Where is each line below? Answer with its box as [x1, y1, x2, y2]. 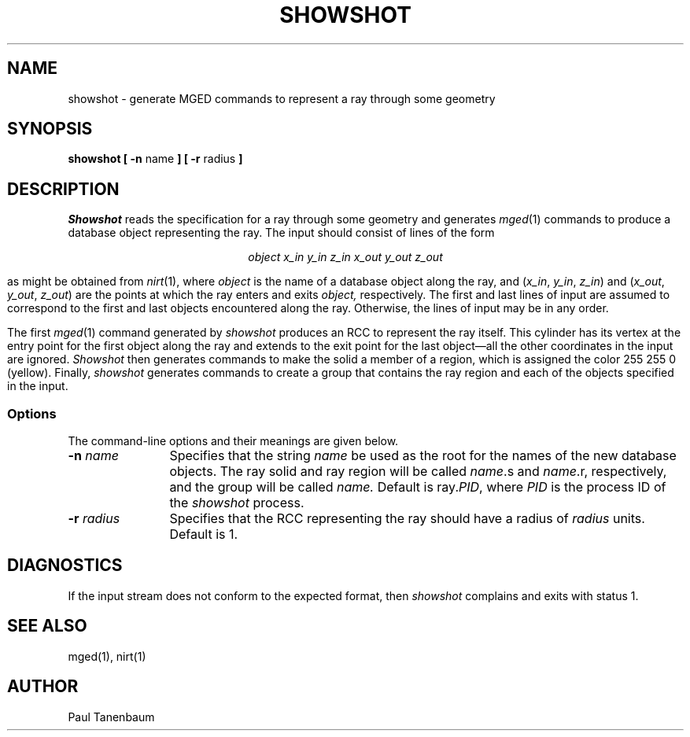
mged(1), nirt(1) [68, 649, 146, 663]
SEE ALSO [7, 616, 87, 636]
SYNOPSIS [7, 119, 93, 139]
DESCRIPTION [7, 179, 120, 199]
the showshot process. [169, 495, 304, 511]
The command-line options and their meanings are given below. [68, 434, 399, 448]
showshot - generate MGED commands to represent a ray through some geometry [68, 91, 496, 105]
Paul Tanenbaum [68, 709, 155, 724]
